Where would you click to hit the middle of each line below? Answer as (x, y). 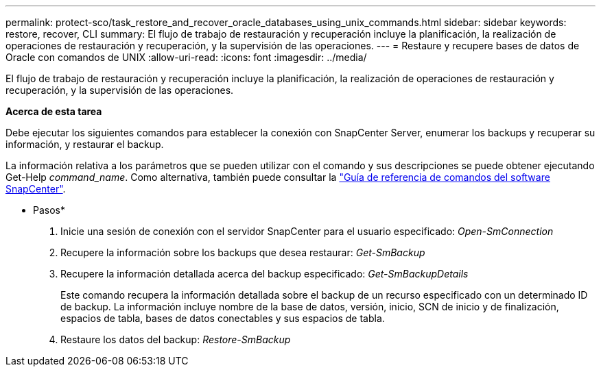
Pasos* (49, 210)
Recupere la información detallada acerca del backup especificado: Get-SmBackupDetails (264, 274)
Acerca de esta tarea (54, 111)
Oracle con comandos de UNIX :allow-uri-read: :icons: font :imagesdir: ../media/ (186, 57)
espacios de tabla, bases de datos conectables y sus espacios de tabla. (223, 318)
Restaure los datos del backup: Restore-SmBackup (176, 339)
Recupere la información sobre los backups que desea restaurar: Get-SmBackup (243, 252)
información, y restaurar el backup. (85, 144)
